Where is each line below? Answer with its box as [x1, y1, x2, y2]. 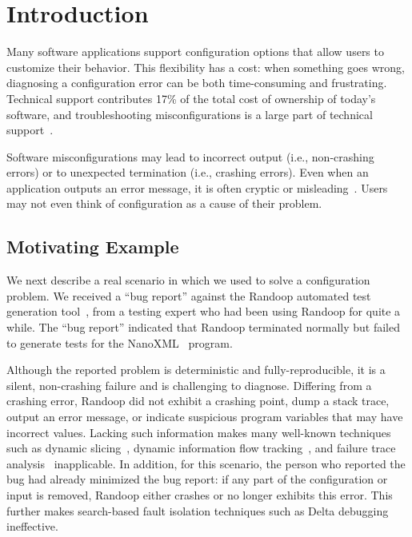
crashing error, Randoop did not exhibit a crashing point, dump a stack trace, [6, 392, 390, 409]
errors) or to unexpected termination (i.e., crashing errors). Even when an [6, 164, 369, 181]
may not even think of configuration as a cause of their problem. [6, 195, 322, 212]
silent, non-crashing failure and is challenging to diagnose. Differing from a [6, 376, 372, 393]
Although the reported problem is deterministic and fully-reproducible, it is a [6, 361, 386, 378]
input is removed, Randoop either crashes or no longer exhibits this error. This [6, 486, 393, 503]
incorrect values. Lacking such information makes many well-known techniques [6, 424, 391, 440]
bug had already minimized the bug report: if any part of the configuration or [6, 471, 388, 487]
